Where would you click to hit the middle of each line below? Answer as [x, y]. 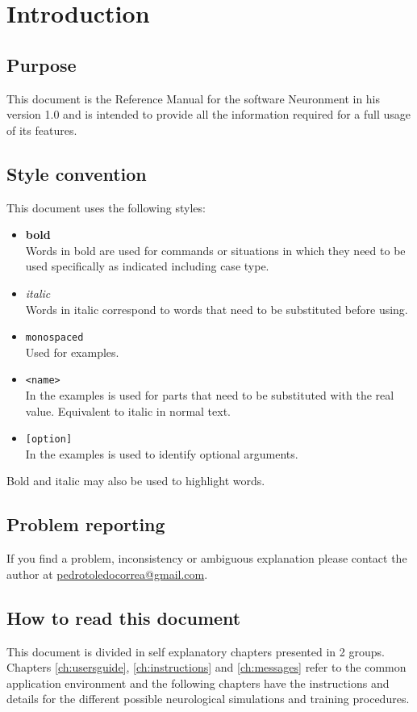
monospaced [54, 338]
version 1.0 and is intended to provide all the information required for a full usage [209, 114]
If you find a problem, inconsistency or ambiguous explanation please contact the [207, 558]
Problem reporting [86, 524]
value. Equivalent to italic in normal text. [128, 410]
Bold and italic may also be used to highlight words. [136, 481]
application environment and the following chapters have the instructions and [198, 683]
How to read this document [124, 617]
